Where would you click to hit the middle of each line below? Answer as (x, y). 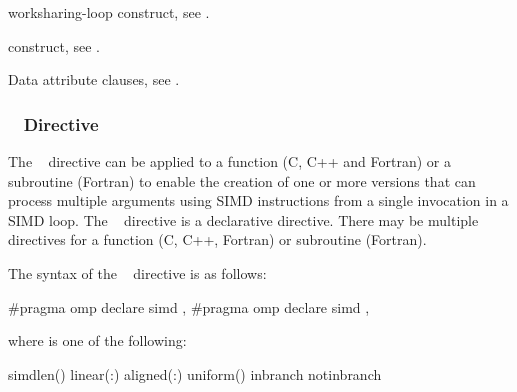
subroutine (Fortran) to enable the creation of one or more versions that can (242, 180)
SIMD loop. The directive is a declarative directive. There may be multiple (243, 219)
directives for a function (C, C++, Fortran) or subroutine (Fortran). (217, 239)
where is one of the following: (97, 340)
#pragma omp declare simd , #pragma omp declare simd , (189, 306)
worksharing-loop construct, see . (109, 12)
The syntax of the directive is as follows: (137, 272)
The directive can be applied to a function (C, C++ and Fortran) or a (229, 161)
